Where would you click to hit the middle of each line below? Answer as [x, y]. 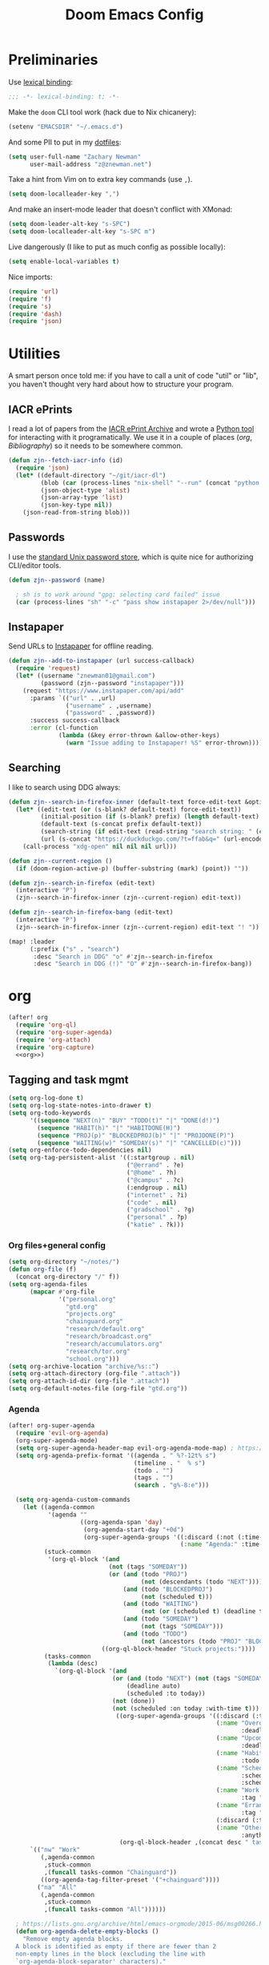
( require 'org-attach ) [53, 1039]
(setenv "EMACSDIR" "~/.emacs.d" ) [66, 127]
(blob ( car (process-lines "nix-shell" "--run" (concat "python [150, 482]
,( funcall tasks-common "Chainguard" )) [110, 1872]
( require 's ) [30, 306]
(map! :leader [32, 942]
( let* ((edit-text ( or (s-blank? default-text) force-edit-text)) [128, 809]
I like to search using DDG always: [64, 787]
